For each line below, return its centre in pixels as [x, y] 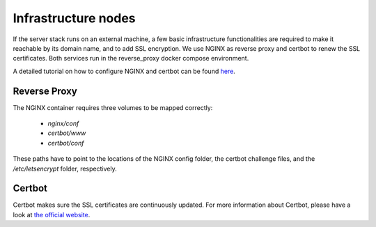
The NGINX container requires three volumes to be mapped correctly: [113, 107]
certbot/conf [66, 143]
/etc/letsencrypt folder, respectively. [65, 169]
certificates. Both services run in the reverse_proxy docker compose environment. [131, 58]
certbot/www [67, 133]
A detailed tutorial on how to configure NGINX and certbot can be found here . [124, 71]
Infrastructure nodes [74, 18]
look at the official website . [52, 214]
